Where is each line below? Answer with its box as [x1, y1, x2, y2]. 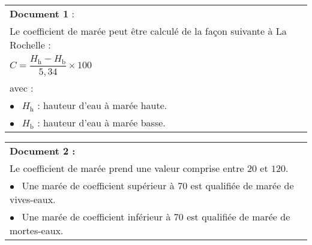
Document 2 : [10, 143, 76, 158]
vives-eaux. [10, 192, 56, 206]
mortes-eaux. [10, 223, 64, 237]
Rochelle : [10, 38, 51, 52]
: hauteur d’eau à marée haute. [37, 98, 167, 112]
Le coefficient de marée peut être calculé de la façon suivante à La [10, 24, 287, 38]
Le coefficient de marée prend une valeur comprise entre [10, 161, 244, 175]
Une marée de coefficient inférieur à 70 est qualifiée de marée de [22, 209, 290, 223]
